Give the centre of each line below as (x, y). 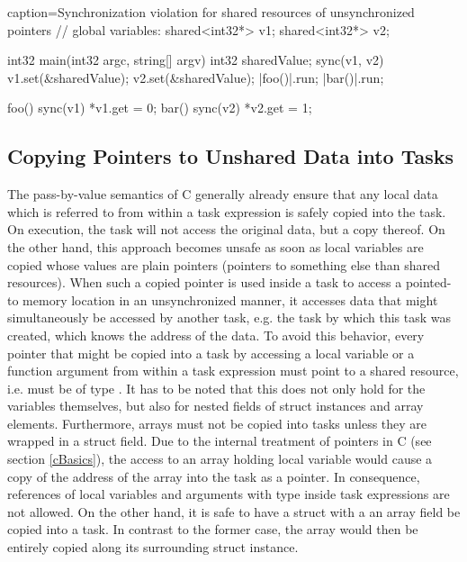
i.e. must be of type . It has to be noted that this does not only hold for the (216, 388)
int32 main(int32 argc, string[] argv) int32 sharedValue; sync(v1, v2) (196, 60)
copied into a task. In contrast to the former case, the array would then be (213, 529)
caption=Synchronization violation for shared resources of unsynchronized (211, 12)
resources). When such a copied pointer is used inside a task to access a (205, 282)
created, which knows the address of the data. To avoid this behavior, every (216, 335)
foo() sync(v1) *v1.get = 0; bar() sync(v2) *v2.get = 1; (160, 108)
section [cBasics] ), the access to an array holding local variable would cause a (220, 459)
